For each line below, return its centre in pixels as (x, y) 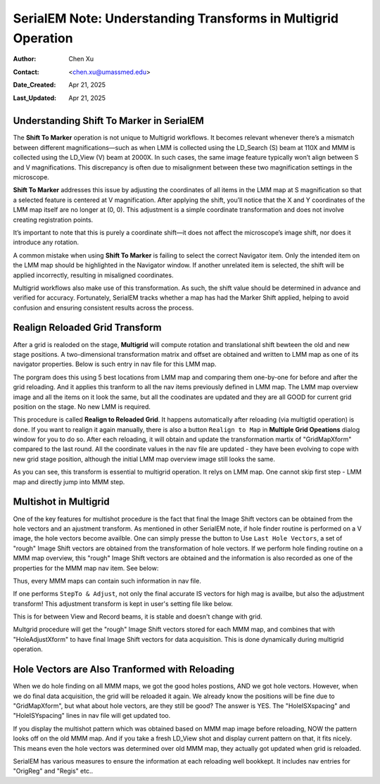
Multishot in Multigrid (61, 502)
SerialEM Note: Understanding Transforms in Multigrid (176, 18)
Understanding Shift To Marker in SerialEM (108, 121)
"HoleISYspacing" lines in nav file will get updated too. (92, 716)
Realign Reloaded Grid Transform (87, 328)
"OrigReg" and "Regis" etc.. (53, 771)
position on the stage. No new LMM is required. (82, 406)
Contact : (26, 72)
